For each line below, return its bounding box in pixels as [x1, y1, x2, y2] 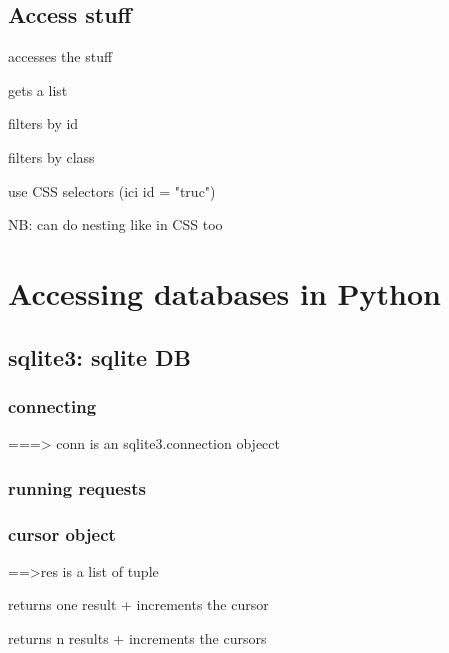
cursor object [8, 521, 116, 546]
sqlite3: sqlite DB [8, 341, 191, 372]
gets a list [8, 79, 68, 100]
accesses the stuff [8, 46, 113, 67]
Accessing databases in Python [8, 272, 441, 313]
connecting [8, 393, 97, 418]
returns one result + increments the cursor [8, 594, 269, 615]
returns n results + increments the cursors [8, 627, 267, 648]
